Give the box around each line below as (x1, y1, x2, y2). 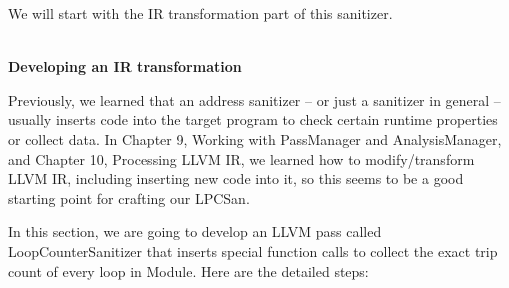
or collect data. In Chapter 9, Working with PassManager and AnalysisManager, (8, 128, 502, 149)
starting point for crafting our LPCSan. (8, 187, 250, 208)
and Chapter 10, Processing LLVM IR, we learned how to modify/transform (8, 148, 475, 169)
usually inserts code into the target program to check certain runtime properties (8, 109, 498, 130)
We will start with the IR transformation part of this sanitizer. (8, 3, 393, 23)
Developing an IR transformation (8, 56, 242, 77)
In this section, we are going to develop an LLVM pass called (8, 221, 382, 242)
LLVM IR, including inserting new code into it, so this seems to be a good (8, 168, 464, 189)
